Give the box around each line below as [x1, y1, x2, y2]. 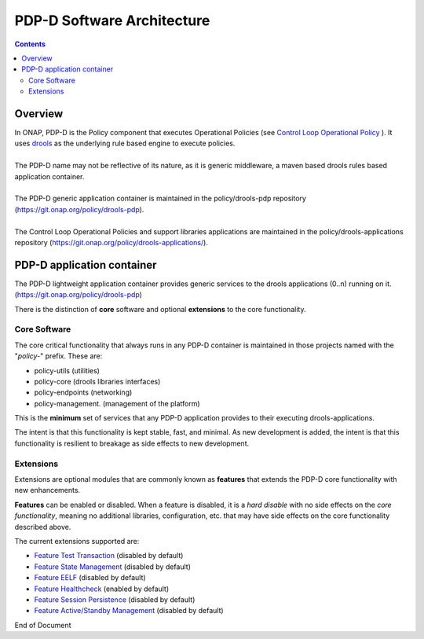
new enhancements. [14, 486, 81, 495]
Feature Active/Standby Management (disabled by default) [34, 606, 224, 615]
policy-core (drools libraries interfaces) [34, 376, 161, 386]
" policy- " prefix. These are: [14, 351, 103, 361]
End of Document [14, 620, 71, 630]
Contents [14, 39, 46, 49]
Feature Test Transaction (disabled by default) [34, 551, 184, 560]
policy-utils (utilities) [34, 365, 100, 375]
